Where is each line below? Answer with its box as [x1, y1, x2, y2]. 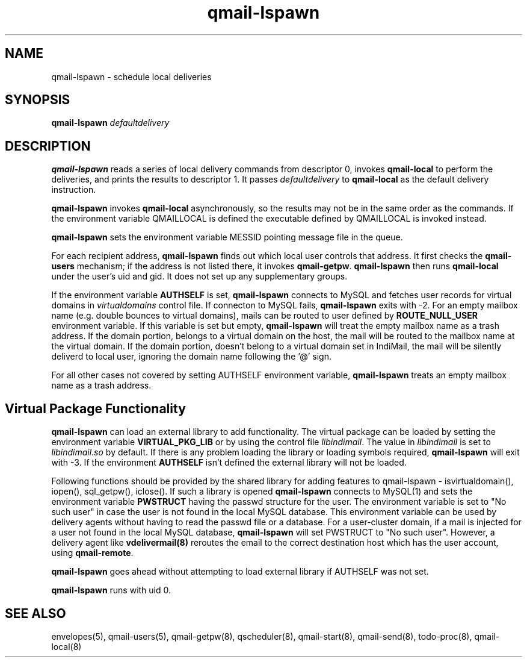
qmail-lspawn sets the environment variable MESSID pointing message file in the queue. [51, 232, 403, 243]
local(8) [51, 641, 82, 652]
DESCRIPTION [5, 138, 91, 154]
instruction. [51, 184, 96, 195]
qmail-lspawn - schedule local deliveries [51, 71, 212, 82]
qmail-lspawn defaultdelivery [51, 117, 170, 128]
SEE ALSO [5, 605, 66, 621]
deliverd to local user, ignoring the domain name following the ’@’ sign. [51, 351, 331, 362]
